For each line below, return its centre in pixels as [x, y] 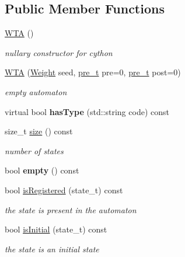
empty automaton [36, 91]
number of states [34, 150]
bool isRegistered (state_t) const [64, 190]
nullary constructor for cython [59, 52]
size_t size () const [39, 131]
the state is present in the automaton [71, 209]
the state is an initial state [52, 249]
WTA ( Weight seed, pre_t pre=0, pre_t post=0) [93, 72]
